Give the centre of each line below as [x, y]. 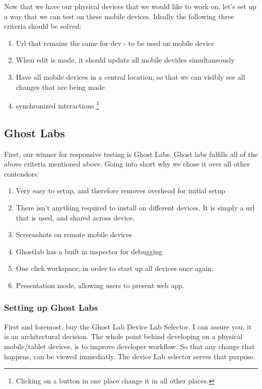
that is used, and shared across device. [75, 217]
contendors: [22, 173]
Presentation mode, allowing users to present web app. [100, 285]
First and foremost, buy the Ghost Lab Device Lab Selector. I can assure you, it [128, 326]
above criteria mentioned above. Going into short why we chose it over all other [127, 164]
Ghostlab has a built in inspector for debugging [89, 251]
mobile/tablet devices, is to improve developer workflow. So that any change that [129, 346]
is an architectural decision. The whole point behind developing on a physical [123, 336]
